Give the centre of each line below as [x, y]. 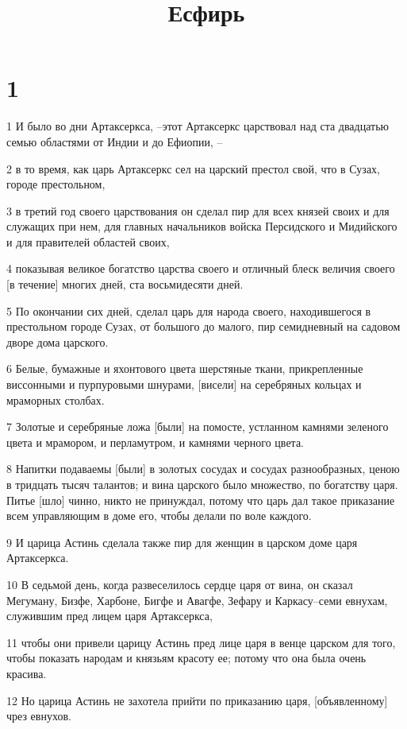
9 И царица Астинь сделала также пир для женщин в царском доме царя [182, 542]
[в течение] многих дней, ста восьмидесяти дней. [125, 284]
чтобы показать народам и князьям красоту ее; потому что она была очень [186, 658]
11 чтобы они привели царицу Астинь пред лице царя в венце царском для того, [201, 642]
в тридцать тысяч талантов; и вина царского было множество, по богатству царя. [202, 484]
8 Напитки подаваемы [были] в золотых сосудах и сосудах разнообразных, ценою [203, 469]
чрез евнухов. [39, 716]
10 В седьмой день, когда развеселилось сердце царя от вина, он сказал [180, 584]
